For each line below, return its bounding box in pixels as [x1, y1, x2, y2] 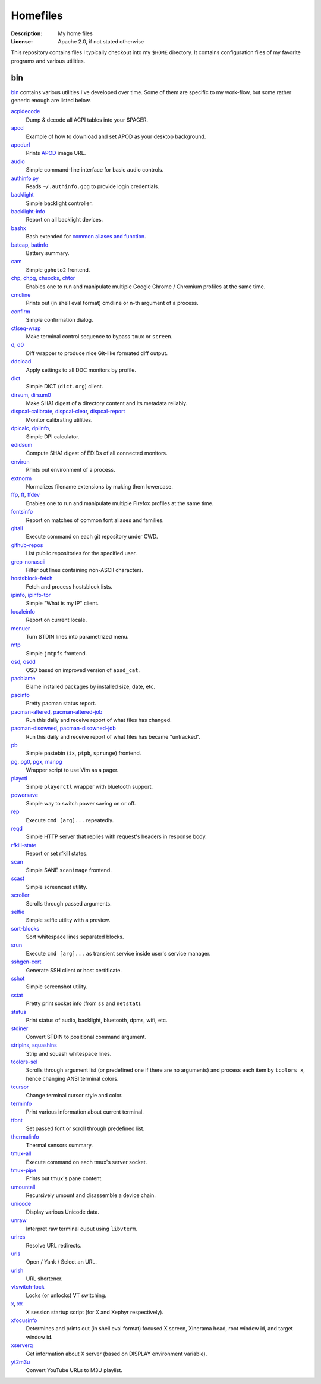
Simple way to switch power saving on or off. [26, 800, 136, 807]
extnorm [11, 474, 32, 482]
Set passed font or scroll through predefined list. [26, 1125, 145, 1132]
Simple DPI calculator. [26, 433, 80, 440]
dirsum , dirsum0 [11, 391, 52, 399]
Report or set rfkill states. [26, 850, 89, 857]
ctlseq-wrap [11, 325, 41, 332]
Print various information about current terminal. [26, 1108, 144, 1115]
